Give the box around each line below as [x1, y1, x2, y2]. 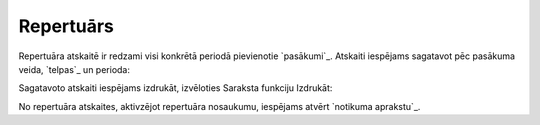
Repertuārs [18, 15, 115, 37]
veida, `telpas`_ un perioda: [18, 63, 130, 75]
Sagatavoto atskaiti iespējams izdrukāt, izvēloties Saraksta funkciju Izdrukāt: [18, 82, 333, 94]
